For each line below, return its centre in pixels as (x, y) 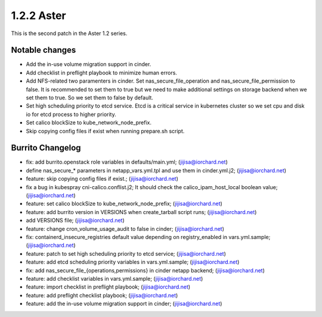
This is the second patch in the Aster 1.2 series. (69, 33)
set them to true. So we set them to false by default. (89, 98)
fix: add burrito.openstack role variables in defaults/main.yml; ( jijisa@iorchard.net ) (127, 162)
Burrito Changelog (46, 148)
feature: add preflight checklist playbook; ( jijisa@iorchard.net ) (102, 295)
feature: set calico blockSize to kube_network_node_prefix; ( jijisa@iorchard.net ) (124, 204)
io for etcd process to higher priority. (71, 114)
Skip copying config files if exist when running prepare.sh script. (105, 131)
